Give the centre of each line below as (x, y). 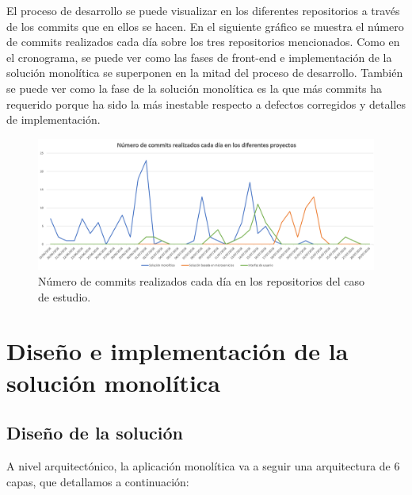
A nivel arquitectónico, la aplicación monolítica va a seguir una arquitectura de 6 (203, 465)
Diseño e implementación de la (177, 351)
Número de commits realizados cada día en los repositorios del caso (202, 280)
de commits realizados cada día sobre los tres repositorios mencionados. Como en (203, 42)
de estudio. (65, 296)
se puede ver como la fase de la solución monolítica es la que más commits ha (195, 88)
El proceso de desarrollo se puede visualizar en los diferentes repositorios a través (203, 10)
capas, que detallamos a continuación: (98, 481)
